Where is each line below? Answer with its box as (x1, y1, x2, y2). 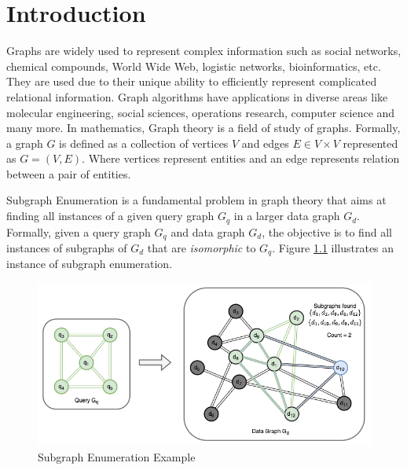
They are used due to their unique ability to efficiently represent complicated (6, 73, 377, 90)
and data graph (170, 223, 245, 240)
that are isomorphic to (147, 239, 256, 255)
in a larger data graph (233, 207, 340, 224)
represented (343, 134, 398, 151)
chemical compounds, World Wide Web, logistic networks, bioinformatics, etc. (6, 57, 381, 74)
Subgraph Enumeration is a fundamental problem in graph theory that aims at (6, 192, 387, 208)
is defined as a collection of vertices (59, 134, 229, 151)
